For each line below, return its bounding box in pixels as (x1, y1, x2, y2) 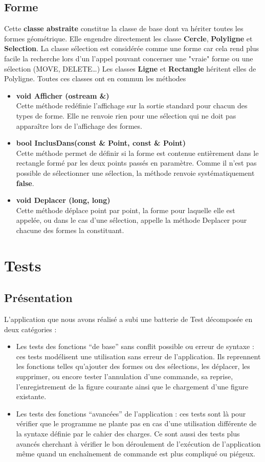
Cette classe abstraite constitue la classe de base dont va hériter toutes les (4, 23, 244, 34)
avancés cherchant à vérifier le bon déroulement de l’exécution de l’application (16, 438, 261, 449)
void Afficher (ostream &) (16, 90, 109, 101)
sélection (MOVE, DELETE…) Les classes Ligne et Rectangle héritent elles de (4, 63, 256, 74)
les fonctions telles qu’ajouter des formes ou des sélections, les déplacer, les (16, 361, 250, 372)
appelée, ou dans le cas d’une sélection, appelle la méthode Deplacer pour (16, 215, 247, 225)
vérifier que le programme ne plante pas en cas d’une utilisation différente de (16, 418, 257, 429)
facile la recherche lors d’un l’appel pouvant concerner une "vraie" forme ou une (4, 53, 253, 63)
